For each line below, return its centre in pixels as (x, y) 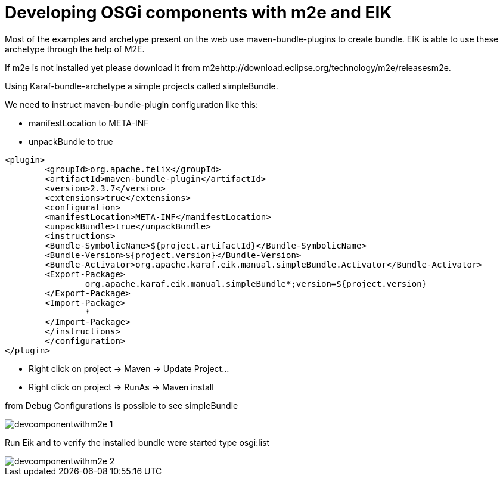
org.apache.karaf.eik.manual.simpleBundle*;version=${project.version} (256, 283)
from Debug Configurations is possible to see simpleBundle (122, 405)
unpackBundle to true (71, 141)
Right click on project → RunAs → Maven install (121, 387)
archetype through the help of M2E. (75, 49)
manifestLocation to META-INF (89, 123)
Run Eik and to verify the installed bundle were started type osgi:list (137, 442)
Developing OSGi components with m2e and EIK (198, 13)
